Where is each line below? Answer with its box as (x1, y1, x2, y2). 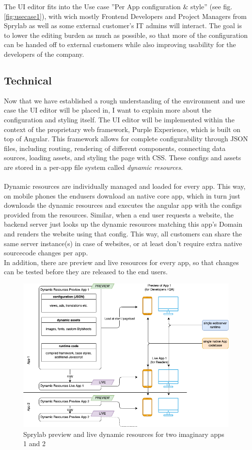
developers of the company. (4, 49, 84, 59)
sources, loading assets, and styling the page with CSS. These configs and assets (4, 152, 241, 163)
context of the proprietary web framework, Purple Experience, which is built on (4, 124, 241, 134)
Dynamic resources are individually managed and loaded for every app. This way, (4, 181, 246, 191)
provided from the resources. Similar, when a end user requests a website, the (4, 209, 234, 219)
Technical (4, 72, 52, 87)
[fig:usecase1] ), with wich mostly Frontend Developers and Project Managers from (4, 11, 247, 21)
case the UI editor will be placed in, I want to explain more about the (4, 105, 211, 115)
